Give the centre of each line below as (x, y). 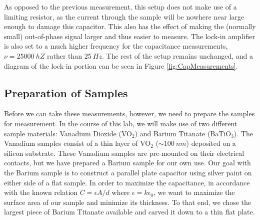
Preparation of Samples (66, 92)
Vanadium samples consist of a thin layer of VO (77, 143)
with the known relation (41, 192)
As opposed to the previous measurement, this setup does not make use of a (120, 7)
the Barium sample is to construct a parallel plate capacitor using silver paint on (128, 172)
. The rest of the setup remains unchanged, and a (177, 55)
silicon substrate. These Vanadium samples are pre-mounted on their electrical (124, 153)
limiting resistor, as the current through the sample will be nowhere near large (124, 16)
